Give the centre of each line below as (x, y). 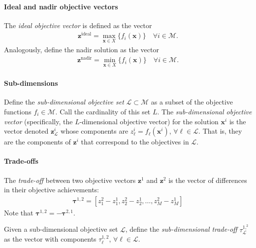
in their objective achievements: (51, 190)
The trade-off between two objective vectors (70, 180)
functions (18, 112)
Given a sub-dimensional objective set (61, 229)
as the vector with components (50, 239)
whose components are (95, 131)
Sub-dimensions (31, 83)
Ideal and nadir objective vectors (61, 6)
